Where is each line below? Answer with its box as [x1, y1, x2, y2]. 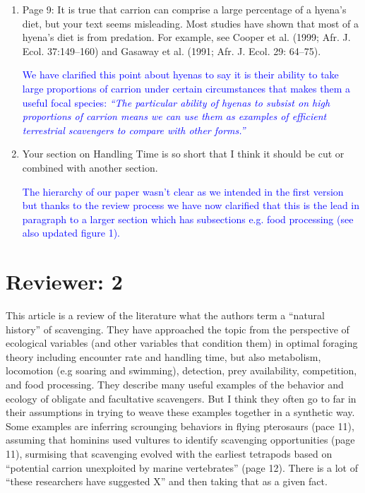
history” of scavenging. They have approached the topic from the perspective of [6, 321, 349, 336]
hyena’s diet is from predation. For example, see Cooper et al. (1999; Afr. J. [22, 30, 351, 44]
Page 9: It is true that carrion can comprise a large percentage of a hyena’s [22, 2, 347, 16]
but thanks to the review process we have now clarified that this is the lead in [22, 198, 360, 213]
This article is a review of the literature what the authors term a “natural [6, 308, 325, 323]
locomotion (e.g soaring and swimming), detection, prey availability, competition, [6, 363, 357, 378]
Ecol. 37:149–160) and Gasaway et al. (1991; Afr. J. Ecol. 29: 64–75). [22, 43, 321, 58]
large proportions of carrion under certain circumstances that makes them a [22, 81, 350, 95]
